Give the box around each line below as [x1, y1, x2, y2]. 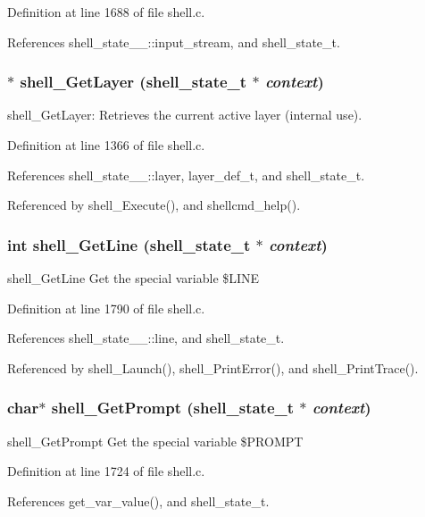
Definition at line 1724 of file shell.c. [7, 462, 205, 480]
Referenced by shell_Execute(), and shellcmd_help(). [7, 196, 301, 214]
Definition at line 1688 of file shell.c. [7, 3, 205, 21]
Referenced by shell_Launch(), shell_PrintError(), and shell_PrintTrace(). [7, 358, 419, 377]
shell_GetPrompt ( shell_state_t [51, 396, 295, 419]
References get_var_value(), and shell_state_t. [7, 491, 270, 510]
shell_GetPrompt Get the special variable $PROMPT [7, 431, 304, 450]
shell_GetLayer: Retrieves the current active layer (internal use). [7, 105, 362, 124]
